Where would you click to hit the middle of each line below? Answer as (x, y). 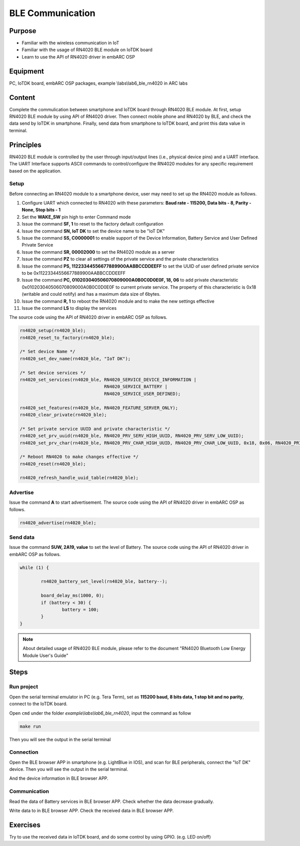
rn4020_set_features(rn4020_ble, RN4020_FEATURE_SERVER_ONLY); (99, 408)
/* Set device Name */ (47, 352)
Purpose (23, 31)
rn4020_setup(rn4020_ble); (53, 331)
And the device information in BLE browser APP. (59, 778)
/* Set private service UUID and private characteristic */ (95, 429)
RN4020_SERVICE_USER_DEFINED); (142, 394)
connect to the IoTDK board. (38, 704)
